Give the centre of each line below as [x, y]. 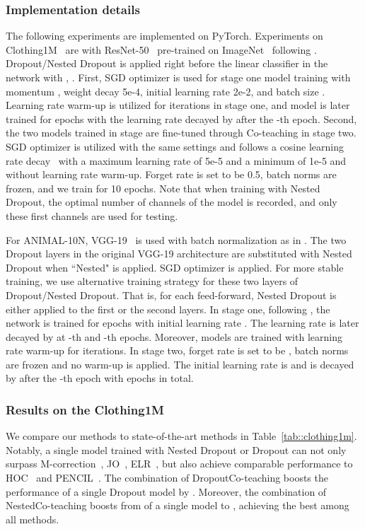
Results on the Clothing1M [85, 409]
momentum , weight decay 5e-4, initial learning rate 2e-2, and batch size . [166, 91]
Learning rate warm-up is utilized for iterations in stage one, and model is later [178, 105]
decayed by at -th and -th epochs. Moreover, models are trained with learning [174, 336]
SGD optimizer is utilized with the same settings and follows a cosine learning [175, 146]
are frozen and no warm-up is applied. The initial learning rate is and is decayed [180, 364]
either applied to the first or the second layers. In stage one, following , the [168, 309]
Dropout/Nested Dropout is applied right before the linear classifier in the [167, 63]
